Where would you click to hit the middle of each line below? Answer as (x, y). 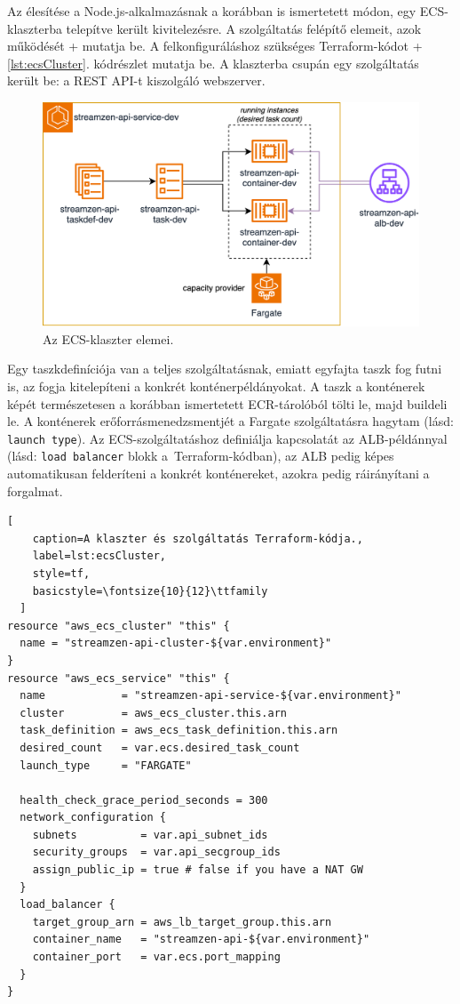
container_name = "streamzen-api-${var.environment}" (201, 940)
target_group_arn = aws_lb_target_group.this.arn (182, 922)
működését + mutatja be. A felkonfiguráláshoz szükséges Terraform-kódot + (215, 46)
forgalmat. (35, 490)
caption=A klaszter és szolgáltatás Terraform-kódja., (198, 538)
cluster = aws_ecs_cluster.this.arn (153, 713)
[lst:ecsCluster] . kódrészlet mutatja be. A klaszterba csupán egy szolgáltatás (213, 63)
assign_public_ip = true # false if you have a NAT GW (198, 870)
